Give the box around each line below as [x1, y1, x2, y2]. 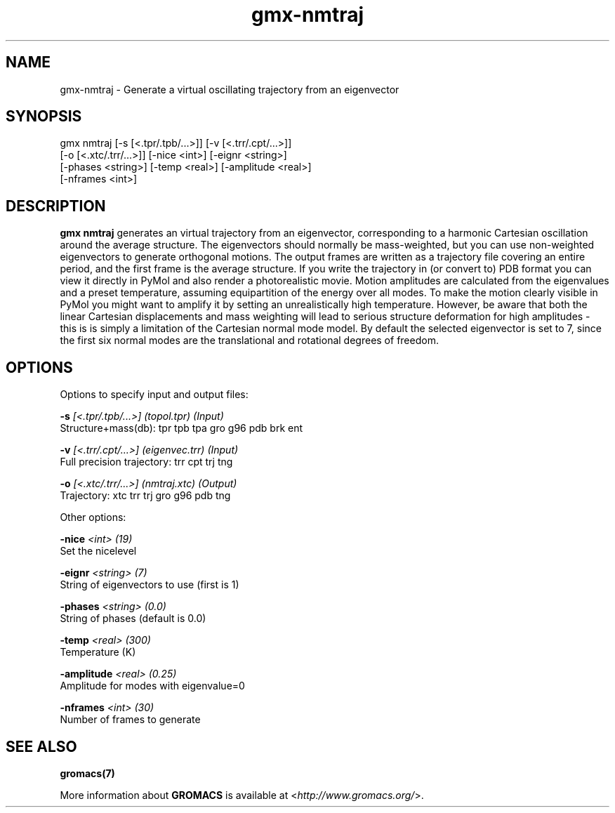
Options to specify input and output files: [60, 388, 249, 401]
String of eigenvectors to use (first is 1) [60, 579, 239, 591]
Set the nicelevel [60, 545, 137, 557]
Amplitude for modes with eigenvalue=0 [60, 680, 245, 692]
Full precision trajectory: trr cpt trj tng [60, 456, 233, 468]
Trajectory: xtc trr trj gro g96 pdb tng [60, 489, 231, 502]
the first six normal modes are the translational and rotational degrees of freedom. [60, 334, 439, 347]
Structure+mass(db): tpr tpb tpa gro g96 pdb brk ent [60, 422, 303, 435]
